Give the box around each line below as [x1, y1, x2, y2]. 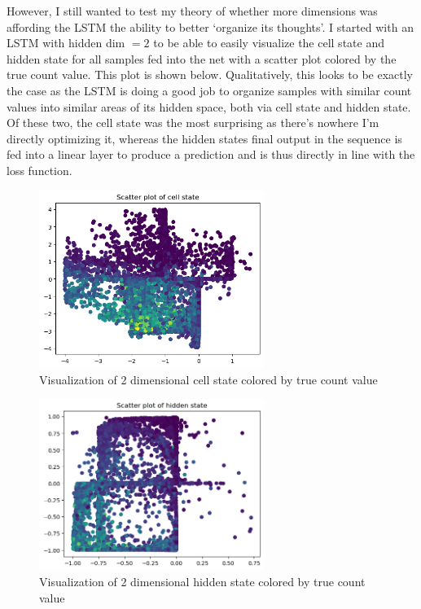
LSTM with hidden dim [7, 34, 125, 51]
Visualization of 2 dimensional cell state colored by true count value [39, 370, 378, 388]
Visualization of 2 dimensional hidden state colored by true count [39, 572, 366, 589]
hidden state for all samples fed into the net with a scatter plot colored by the [7, 50, 397, 67]
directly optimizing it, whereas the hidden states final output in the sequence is [7, 129, 402, 147]
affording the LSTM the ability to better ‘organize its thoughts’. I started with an [7, 18, 414, 35]
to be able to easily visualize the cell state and [153, 34, 384, 51]
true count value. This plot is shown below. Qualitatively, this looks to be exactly [7, 66, 413, 83]
